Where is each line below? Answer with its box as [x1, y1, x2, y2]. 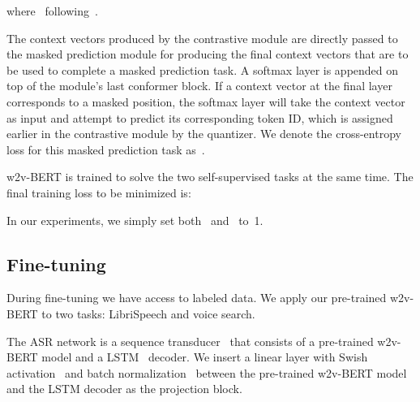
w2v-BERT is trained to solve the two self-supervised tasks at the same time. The [6, 168, 414, 185]
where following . [6, 2, 98, 19]
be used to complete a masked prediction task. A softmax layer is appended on [6, 61, 399, 78]
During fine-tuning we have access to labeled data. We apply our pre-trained [6, 289, 387, 306]
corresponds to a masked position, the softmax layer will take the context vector [6, 93, 405, 110]
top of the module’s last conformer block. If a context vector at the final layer [6, 77, 392, 94]
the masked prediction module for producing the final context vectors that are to [6, 45, 409, 63]
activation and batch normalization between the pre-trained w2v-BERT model [6, 364, 407, 381]
